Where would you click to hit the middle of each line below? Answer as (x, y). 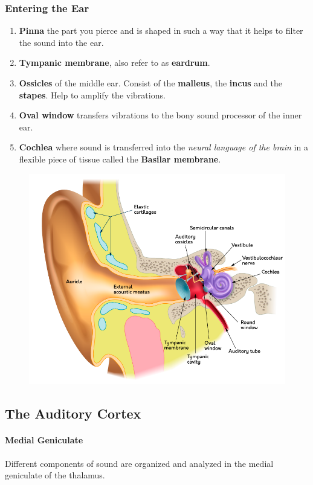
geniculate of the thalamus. (55, 475)
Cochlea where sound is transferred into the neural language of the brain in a (163, 147)
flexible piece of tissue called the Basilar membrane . (120, 159)
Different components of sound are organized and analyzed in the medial (139, 463)
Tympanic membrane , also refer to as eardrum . (115, 63)
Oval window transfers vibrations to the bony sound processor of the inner (160, 115)
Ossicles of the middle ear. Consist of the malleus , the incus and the (151, 83)
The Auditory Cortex (73, 413)
